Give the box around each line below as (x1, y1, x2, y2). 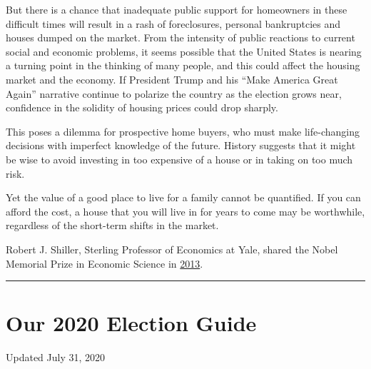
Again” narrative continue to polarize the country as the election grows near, (6, 86, 342, 101)
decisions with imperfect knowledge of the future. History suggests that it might (6, 138, 356, 153)
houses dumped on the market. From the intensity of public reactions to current (6, 30, 355, 45)
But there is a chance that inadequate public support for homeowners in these (6, 2, 347, 16)
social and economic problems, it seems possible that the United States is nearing (6, 44, 362, 59)
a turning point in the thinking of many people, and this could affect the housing (6, 58, 360, 73)
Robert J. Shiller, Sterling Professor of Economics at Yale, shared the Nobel (6, 241, 338, 256)
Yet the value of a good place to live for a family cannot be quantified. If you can (6, 190, 361, 205)
